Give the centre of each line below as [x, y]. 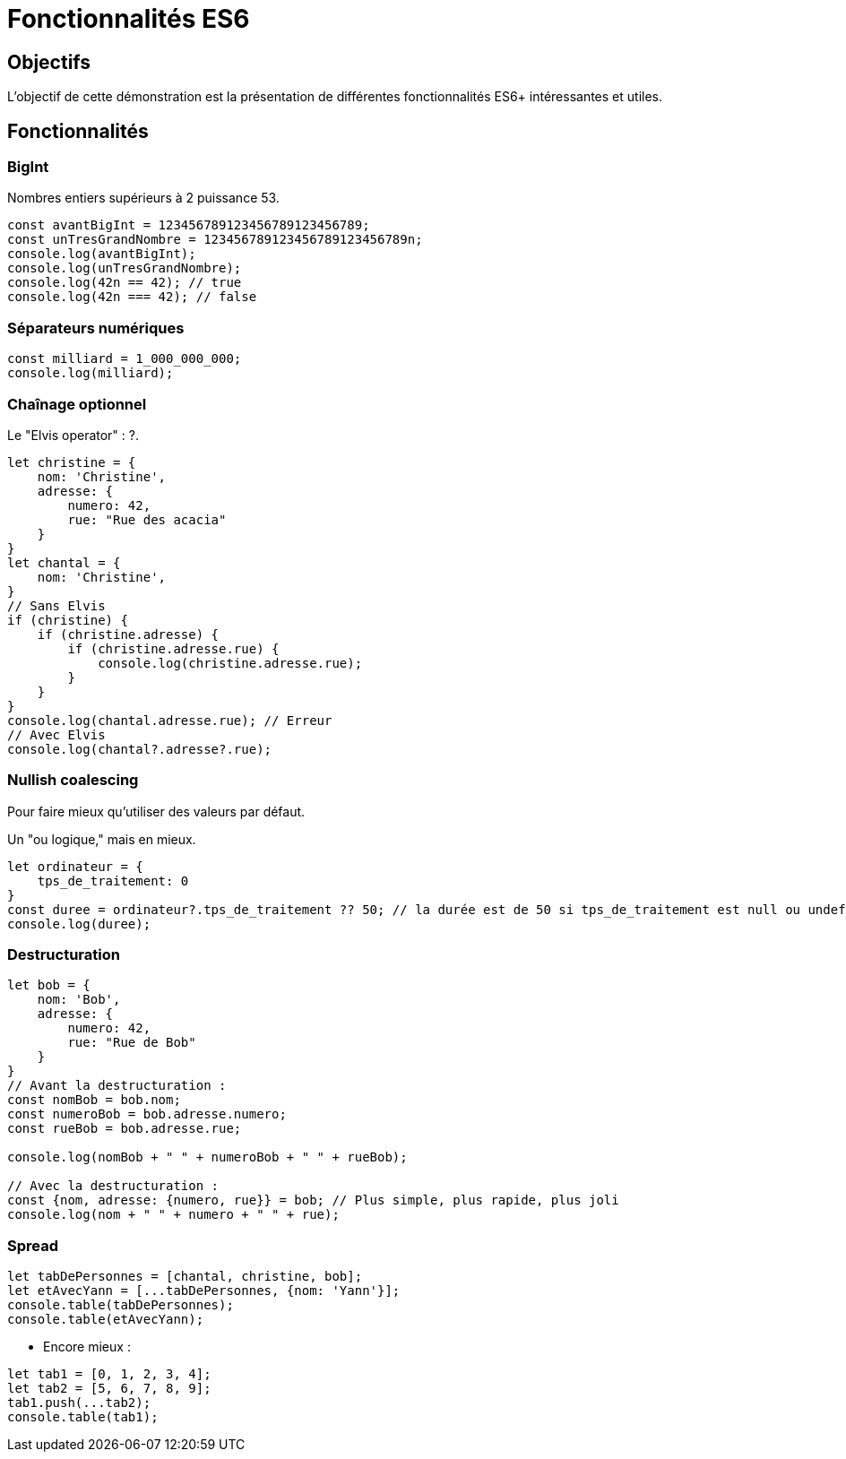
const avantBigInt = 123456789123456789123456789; [189, 225]
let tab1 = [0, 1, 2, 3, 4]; [109, 1374]
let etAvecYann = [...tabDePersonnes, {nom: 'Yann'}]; [204, 1291]
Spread [33, 1245]
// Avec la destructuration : [113, 1186]
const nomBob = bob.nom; [94, 1100]
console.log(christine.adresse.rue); [230, 663]
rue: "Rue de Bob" [132, 1043]
